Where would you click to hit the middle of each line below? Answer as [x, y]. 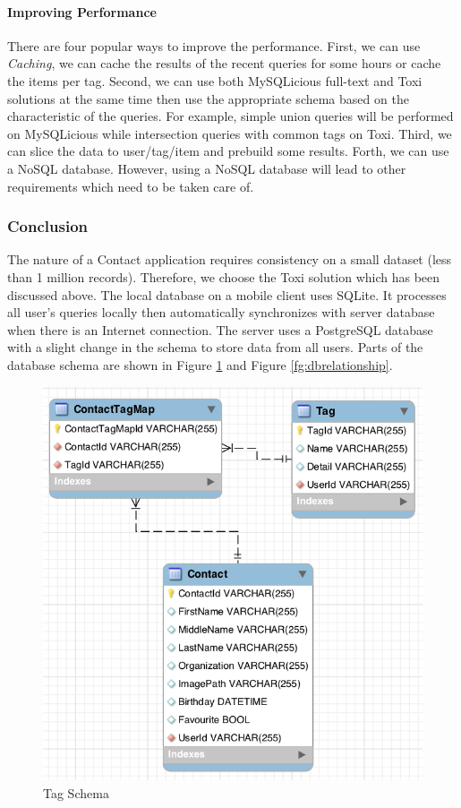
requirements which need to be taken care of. [131, 186]
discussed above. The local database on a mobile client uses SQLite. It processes [227, 294]
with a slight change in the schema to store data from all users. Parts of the [215, 347]
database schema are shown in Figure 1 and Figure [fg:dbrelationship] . [200, 364]
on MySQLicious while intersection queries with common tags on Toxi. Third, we [230, 133]
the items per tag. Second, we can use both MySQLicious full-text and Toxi [215, 80]
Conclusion [47, 226]
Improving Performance [82, 11]
